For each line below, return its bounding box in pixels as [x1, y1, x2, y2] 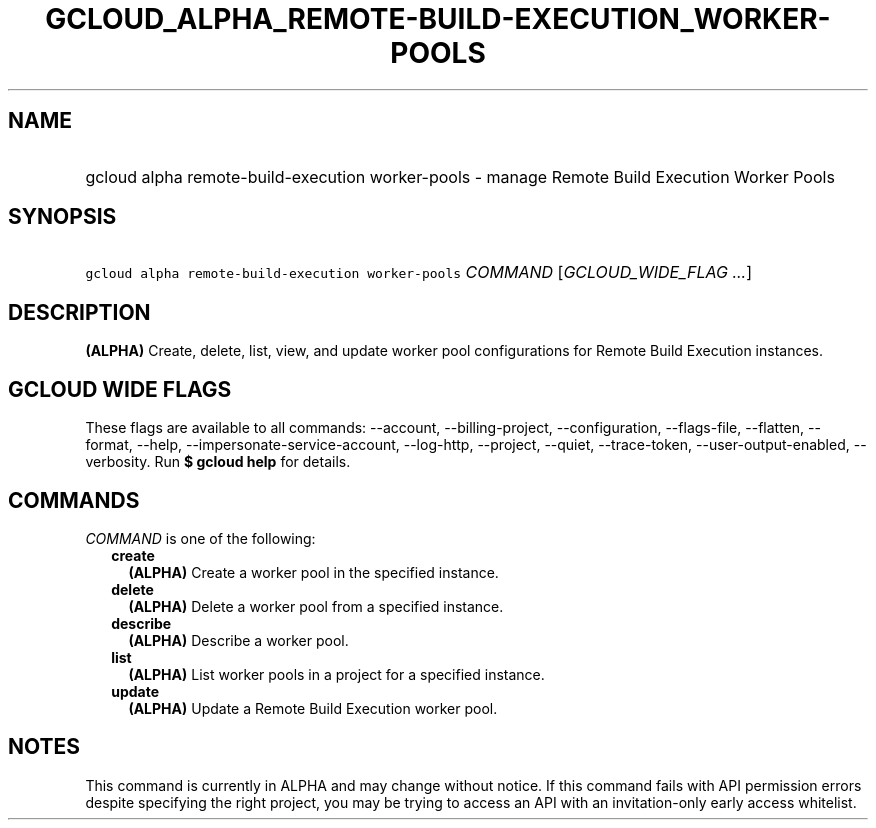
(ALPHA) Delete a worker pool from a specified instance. [128, 597, 504, 615]
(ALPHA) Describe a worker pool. [128, 631, 349, 649]
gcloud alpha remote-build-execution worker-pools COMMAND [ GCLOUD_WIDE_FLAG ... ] [85, 262, 753, 283]
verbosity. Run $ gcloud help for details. [85, 453, 351, 471]
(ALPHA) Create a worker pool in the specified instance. [128, 563, 499, 581]
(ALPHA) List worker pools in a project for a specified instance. [128, 665, 545, 683]
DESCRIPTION [8, 299, 151, 325]
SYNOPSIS [8, 204, 117, 230]
